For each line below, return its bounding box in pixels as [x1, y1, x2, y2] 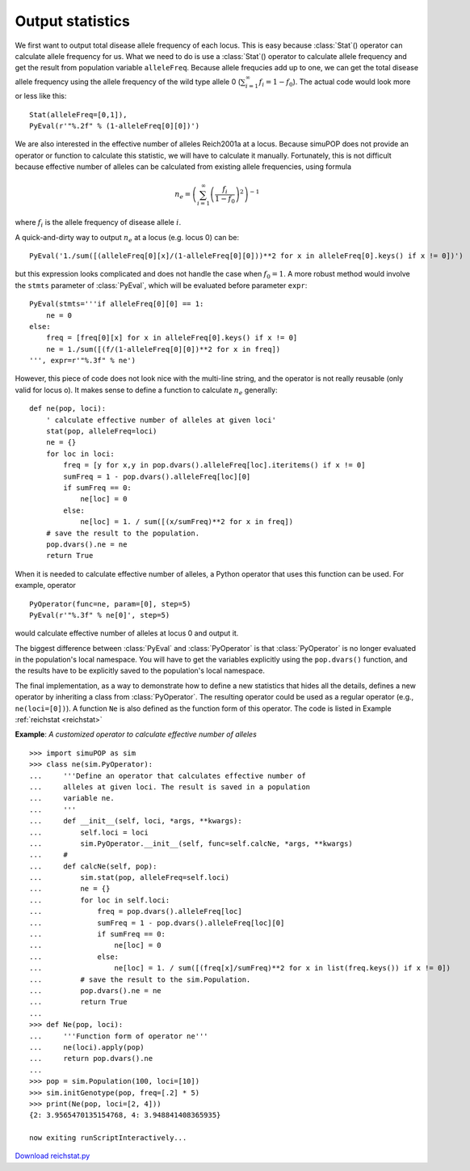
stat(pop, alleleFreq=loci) [45, 427, 157, 436]
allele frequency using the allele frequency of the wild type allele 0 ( [15, 77, 241, 87]
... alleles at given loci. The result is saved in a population [29, 782, 311, 792]
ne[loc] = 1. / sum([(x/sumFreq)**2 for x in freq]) [80, 518, 294, 526]
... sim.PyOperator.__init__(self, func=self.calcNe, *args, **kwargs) [29, 839, 353, 848]
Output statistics [15, 12, 131, 30]
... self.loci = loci [29, 827, 149, 837]
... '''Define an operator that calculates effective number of [29, 771, 306, 780]
